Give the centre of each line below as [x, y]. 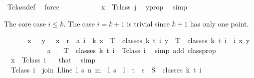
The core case [25, 23]
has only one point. [219, 23]
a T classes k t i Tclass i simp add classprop [132, 50]
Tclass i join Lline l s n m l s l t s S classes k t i [106, 69]
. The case [79, 23]
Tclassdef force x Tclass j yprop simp [97, 6]
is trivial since [148, 23]
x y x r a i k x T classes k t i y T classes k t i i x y [139, 40]
